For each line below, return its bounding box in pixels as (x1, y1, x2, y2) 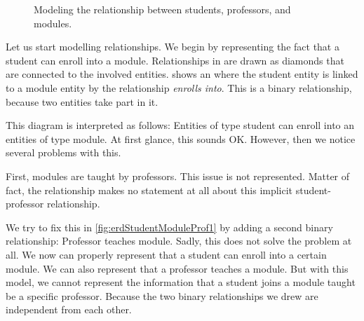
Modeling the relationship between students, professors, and (34, 2, 291, 16)
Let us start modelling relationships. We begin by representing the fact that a (6, 39, 339, 54)
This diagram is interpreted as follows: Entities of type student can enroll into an (6, 118, 355, 132)
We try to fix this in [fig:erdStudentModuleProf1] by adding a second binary (6, 219, 333, 234)
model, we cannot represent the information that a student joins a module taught (6, 275, 356, 289)
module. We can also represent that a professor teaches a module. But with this (6, 261, 349, 275)
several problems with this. (6, 145, 121, 160)
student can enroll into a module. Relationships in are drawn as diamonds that (6, 53, 344, 67)
